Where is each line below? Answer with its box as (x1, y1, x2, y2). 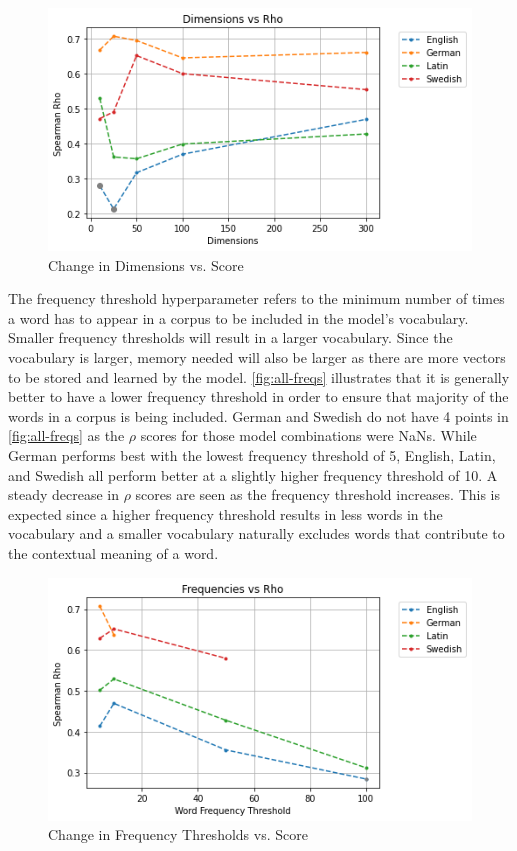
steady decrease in (8, 484, 120, 505)
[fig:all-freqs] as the (8, 425, 125, 446)
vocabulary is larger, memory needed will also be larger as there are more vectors (8, 347, 506, 367)
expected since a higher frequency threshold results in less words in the (8, 503, 443, 524)
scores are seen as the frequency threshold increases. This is (135, 484, 501, 505)
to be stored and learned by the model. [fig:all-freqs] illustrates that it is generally (8, 366, 510, 387)
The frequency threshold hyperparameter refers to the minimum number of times (8, 288, 505, 309)
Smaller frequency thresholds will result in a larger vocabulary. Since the (8, 327, 453, 348)
